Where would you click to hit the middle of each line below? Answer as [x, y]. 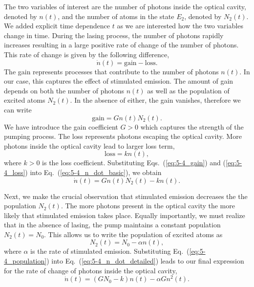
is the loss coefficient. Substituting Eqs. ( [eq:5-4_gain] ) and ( [134, 163]
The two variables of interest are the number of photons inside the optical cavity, [125, 6]
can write [18, 109]
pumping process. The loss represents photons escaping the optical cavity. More [123, 136]
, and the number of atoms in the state [116, 16]
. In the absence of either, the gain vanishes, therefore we [155, 100]
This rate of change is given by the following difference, [87, 54]
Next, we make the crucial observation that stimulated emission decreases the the [126, 196]
